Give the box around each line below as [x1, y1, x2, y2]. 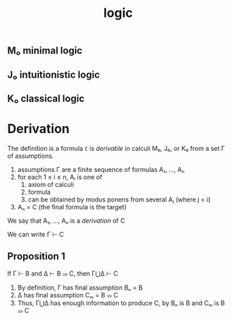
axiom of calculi [27, 180, 75, 188]
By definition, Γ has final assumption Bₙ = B [17, 283, 143, 292]
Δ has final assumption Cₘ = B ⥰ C [17, 290, 118, 299]
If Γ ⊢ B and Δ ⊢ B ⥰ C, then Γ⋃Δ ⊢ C [7, 269, 118, 278]
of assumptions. [7, 152, 54, 160]
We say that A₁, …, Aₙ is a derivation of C [7, 216, 125, 225]
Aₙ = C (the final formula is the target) [17, 202, 127, 211]
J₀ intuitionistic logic [7, 68, 101, 80]
